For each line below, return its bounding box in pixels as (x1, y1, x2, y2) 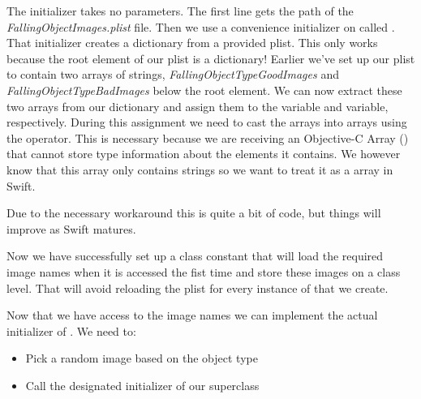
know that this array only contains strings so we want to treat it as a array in (6, 161, 393, 178)
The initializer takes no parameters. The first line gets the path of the (6, 2, 354, 19)
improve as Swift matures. (6, 220, 136, 237)
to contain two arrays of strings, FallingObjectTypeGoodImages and (6, 66, 339, 83)
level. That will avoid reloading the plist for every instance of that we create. (6, 279, 389, 296)
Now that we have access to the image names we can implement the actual (6, 307, 378, 324)
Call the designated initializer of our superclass (25, 376, 260, 393)
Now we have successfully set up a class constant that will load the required (6, 247, 384, 264)
